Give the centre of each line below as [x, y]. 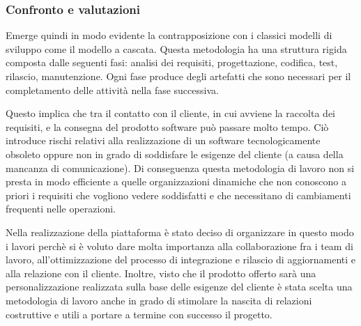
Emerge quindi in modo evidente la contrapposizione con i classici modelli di [169, 35]
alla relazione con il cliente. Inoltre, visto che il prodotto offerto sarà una [161, 273]
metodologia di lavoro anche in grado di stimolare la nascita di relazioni [159, 300]
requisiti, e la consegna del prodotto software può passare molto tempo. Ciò [167, 126]
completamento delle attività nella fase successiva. [112, 90]
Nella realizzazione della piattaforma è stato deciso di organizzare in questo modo [180, 232]
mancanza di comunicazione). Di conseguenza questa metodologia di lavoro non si [180, 168]
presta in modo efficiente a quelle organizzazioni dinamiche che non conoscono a [176, 181]
